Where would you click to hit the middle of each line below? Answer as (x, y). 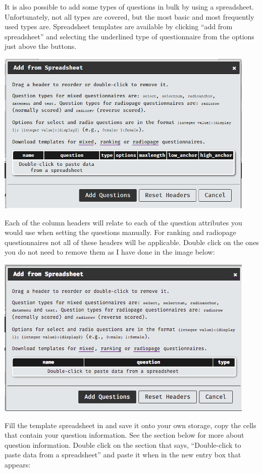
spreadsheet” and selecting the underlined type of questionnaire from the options (129, 36)
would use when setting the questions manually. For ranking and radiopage (120, 232)
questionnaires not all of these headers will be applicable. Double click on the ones (132, 242)
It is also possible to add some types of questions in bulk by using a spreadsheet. (129, 7)
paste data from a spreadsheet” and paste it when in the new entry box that (123, 455)
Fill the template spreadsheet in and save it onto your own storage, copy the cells (130, 425)
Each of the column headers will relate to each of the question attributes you (123, 222)
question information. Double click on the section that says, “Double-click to (123, 445)
